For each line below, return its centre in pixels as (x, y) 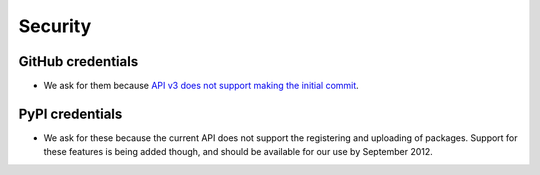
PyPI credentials (70, 113)
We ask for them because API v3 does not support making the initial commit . (201, 86)
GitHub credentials (78, 61)
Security (55, 26)
